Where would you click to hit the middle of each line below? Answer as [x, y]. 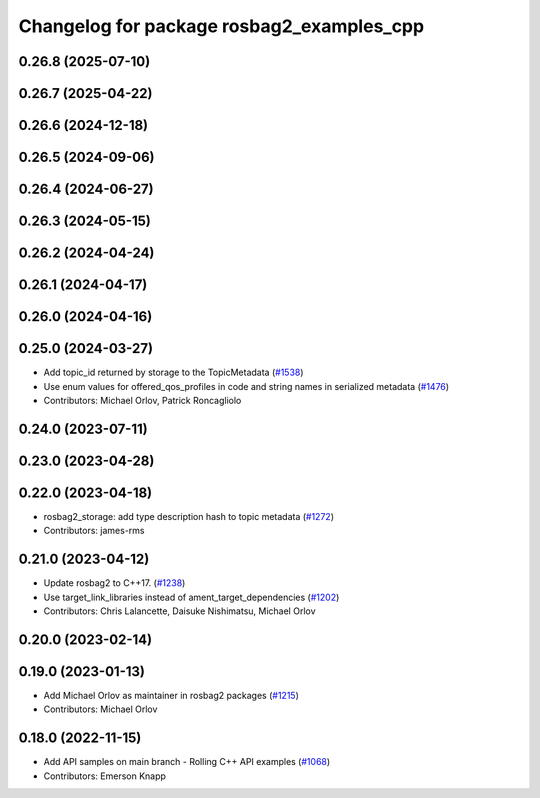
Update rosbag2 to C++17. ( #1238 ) [114, 583]
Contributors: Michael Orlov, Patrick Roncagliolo [142, 400]
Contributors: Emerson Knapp [105, 776]
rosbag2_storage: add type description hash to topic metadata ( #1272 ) [189, 516]
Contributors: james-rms [94, 531]
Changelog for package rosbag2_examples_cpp [221, 26]
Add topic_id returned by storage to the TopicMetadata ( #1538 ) [173, 372]
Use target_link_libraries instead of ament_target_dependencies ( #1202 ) [191, 597]
